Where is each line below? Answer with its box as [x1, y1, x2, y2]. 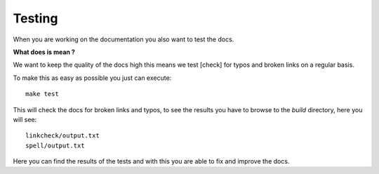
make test [25, 90, 59, 98]
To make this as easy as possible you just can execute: [13, 74, 172, 82]
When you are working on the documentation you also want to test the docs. [13, 35, 234, 43]
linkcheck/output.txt [25, 132, 100, 140]
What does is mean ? [13, 48, 75, 56]
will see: [13, 115, 37, 123]
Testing [13, 11, 58, 26]
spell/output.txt [25, 141, 85, 149]
